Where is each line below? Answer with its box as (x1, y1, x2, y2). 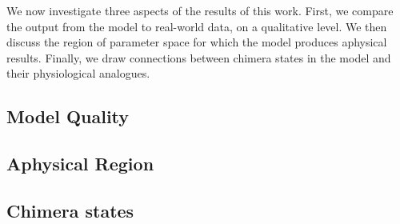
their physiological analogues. (6, 65, 150, 82)
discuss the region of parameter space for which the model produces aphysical (6, 34, 387, 50)
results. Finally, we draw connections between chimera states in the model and (6, 49, 391, 66)
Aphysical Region (6, 151, 154, 176)
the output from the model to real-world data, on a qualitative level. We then (6, 18, 387, 34)
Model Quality (6, 104, 130, 129)
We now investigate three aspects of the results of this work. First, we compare (6, 2, 394, 18)
